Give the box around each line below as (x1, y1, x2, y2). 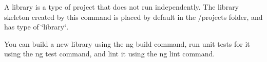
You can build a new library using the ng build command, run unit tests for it (4, 38, 250, 49)
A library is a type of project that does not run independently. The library (4, 2, 239, 12)
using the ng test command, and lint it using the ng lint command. (4, 48, 215, 59)
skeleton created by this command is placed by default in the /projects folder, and (4, 11, 263, 22)
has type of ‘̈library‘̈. (4, 21, 69, 32)
